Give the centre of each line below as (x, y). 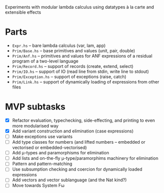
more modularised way (35, 126)
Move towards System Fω (38, 186)
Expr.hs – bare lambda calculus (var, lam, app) (59, 45)
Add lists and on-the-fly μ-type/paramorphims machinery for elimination (85, 158)
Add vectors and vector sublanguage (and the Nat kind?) (70, 180)
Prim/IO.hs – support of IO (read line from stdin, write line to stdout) (81, 71)
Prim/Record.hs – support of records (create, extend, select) (73, 66)
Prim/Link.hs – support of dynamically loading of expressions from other (86, 82)
